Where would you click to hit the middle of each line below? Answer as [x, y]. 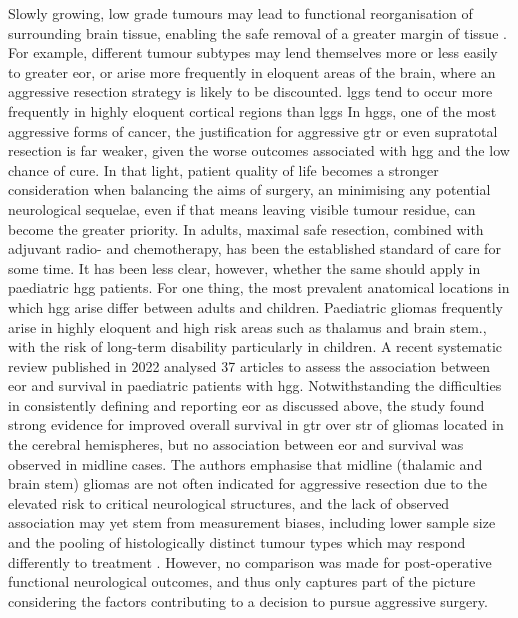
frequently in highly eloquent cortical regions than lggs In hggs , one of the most [252, 110]
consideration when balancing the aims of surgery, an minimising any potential [249, 189]
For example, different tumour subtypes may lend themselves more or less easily [253, 52]
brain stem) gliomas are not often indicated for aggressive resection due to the [247, 483]
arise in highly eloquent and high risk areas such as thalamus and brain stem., [247, 326]
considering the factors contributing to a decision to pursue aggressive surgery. [248, 600]
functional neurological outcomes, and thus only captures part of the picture [242, 581]
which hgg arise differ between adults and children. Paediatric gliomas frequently [255, 306]
